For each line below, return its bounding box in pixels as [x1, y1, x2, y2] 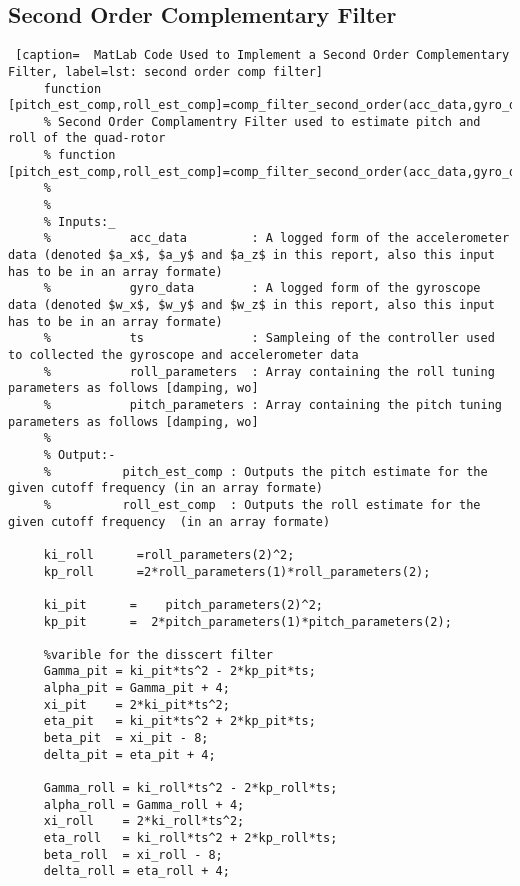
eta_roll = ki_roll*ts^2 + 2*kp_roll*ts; [43, 831, 338, 846]
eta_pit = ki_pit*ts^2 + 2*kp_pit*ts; [43, 714, 316, 729]
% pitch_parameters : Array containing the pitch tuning [43, 397, 502, 412]
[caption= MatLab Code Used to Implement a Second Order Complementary [15, 48, 510, 63]
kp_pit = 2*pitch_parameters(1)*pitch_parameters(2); [43, 614, 452, 629]
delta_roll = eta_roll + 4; [43, 864, 230, 879]
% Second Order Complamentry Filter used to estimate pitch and [43, 114, 481, 129]
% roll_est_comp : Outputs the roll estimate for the [43, 497, 481, 512]
